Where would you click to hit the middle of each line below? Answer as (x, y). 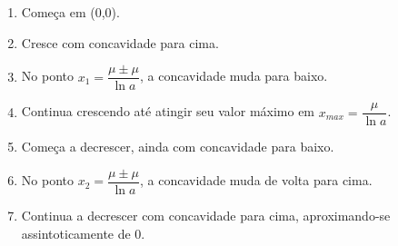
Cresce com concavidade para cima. (120, 42)
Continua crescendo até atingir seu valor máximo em (168, 111)
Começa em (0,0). (70, 12)
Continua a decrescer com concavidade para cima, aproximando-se (206, 215)
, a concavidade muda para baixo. (234, 76)
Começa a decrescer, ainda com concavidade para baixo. (178, 147)
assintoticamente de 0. (83, 233)
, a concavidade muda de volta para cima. (256, 180)
